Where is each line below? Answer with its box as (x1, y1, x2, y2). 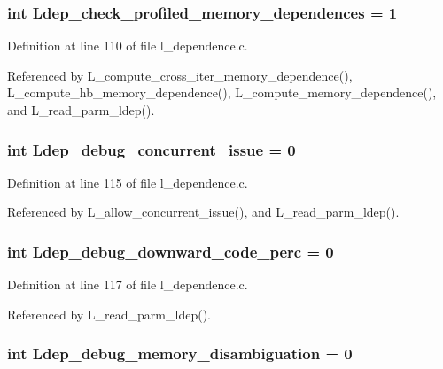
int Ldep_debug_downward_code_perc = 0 (7, 240, 334, 262)
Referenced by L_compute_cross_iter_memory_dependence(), (7, 65, 353, 84)
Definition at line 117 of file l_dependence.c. (7, 275, 248, 294)
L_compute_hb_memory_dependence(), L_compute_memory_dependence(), (7, 83, 437, 102)
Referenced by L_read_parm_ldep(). (7, 304, 211, 323)
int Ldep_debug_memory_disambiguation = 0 (7, 342, 353, 365)
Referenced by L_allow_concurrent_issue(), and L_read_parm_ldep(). (7, 203, 400, 221)
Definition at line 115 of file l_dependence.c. (7, 173, 248, 191)
